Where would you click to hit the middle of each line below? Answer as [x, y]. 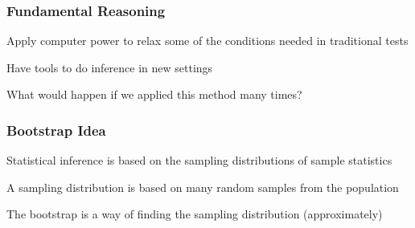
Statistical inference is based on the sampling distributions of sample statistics [199, 160]
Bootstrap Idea [56, 130]
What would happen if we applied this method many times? [154, 94]
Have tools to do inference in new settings [110, 67]
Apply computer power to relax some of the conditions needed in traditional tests [207, 41]
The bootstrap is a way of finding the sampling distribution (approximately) [195, 214]
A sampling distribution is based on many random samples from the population [203, 187]
